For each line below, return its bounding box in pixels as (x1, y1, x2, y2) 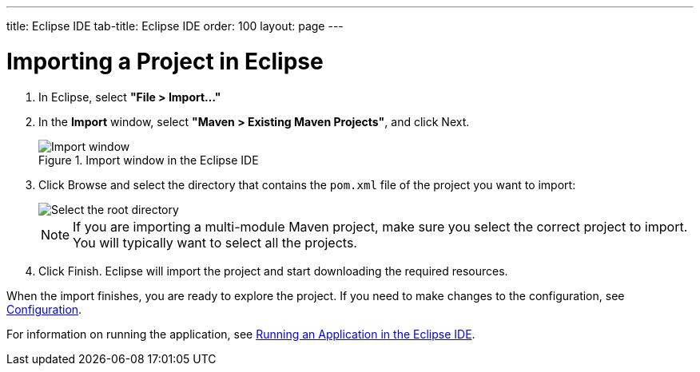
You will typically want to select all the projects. (73, 234, 357, 251)
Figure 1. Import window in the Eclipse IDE (38, 152, 259, 167)
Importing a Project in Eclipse (6, 47, 324, 75)
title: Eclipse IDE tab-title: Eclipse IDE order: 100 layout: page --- (6, 19, 344, 33)
